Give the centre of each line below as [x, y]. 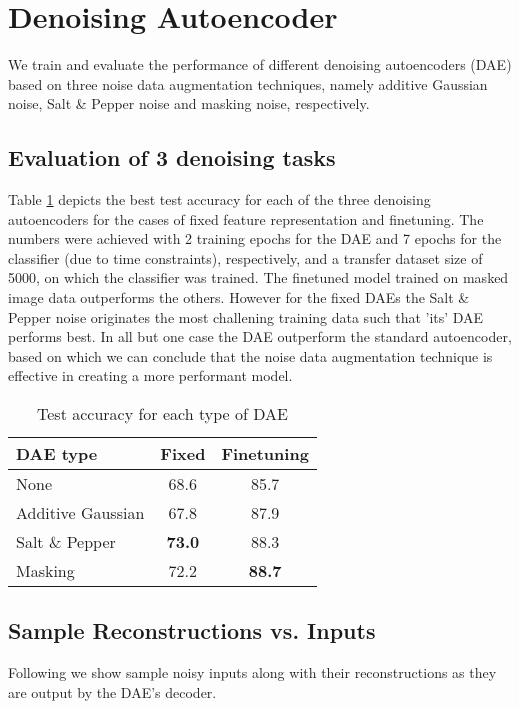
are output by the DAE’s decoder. [112, 691]
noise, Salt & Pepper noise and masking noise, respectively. [189, 103]
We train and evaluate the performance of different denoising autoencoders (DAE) [260, 64]
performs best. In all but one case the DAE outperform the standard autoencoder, [260, 336]
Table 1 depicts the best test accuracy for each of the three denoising [219, 199]
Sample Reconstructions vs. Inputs [192, 630]
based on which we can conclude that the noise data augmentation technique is [250, 355]
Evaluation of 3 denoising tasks [172, 157]
